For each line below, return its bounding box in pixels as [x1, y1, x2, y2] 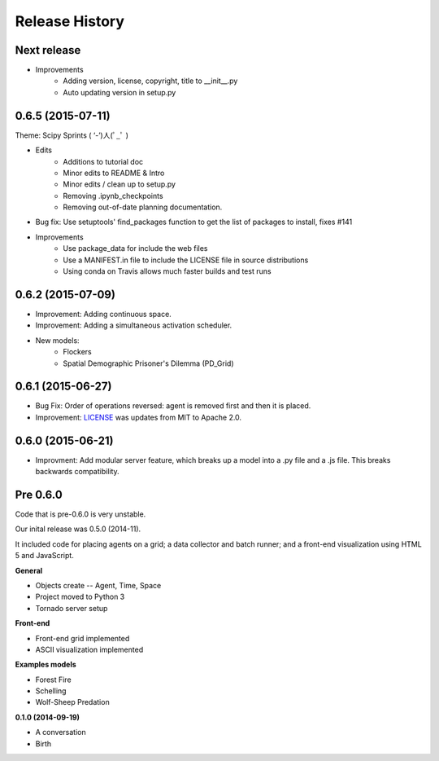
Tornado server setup [35, 603, 108, 613]
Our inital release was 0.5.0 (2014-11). [15, 524, 141, 534]
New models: [35, 335, 80, 345]
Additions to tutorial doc [63, 156, 144, 166]
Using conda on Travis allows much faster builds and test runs [63, 266, 272, 276]
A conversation [35, 728, 86, 737]
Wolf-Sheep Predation [35, 697, 110, 707]
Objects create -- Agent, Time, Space [35, 580, 162, 590]
